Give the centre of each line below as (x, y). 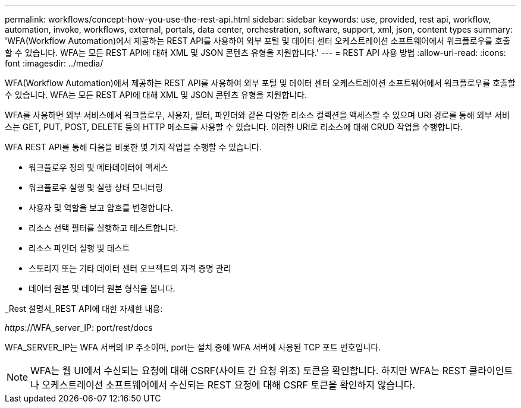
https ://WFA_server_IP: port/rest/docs (79, 328)
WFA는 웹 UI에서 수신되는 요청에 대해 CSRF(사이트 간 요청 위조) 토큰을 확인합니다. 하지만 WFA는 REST (249, 371)
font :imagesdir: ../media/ (54, 63)
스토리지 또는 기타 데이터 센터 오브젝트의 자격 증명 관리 (130, 268)
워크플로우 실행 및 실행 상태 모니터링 (96, 187)
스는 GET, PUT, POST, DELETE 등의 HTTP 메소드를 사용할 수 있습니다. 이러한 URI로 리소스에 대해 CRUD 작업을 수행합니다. (234, 127)
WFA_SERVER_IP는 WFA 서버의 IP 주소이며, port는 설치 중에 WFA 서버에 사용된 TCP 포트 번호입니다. (193, 347)
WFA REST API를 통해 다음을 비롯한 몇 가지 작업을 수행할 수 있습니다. (133, 147)
